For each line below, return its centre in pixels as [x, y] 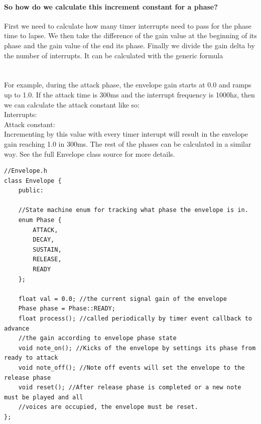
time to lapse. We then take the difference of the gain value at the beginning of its [130, 35]
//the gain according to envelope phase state [97, 338]
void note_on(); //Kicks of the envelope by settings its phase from [137, 348]
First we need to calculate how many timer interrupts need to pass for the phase [128, 25]
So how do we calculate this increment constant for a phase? [111, 6]
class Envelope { [33, 181]
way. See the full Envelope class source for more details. [90, 153]
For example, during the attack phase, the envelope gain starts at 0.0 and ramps [128, 85]
